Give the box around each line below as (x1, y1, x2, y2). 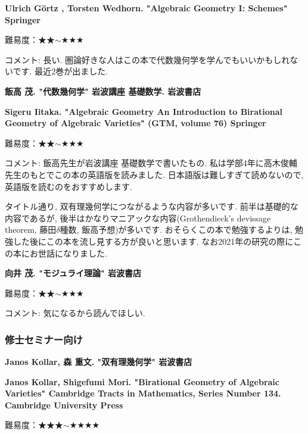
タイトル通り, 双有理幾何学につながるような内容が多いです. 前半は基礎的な (5, 200, 298, 213)
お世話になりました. (29, 246, 107, 259)
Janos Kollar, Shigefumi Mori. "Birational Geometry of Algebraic (5, 375, 279, 388)
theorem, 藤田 (5, 223, 57, 236)
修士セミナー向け (5, 332, 83, 346)
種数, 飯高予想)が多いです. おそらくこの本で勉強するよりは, (60, 223, 293, 236)
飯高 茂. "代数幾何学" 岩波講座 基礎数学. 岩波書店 (5, 85, 201, 97)
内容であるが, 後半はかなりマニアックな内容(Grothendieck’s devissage (5, 211, 271, 224)
